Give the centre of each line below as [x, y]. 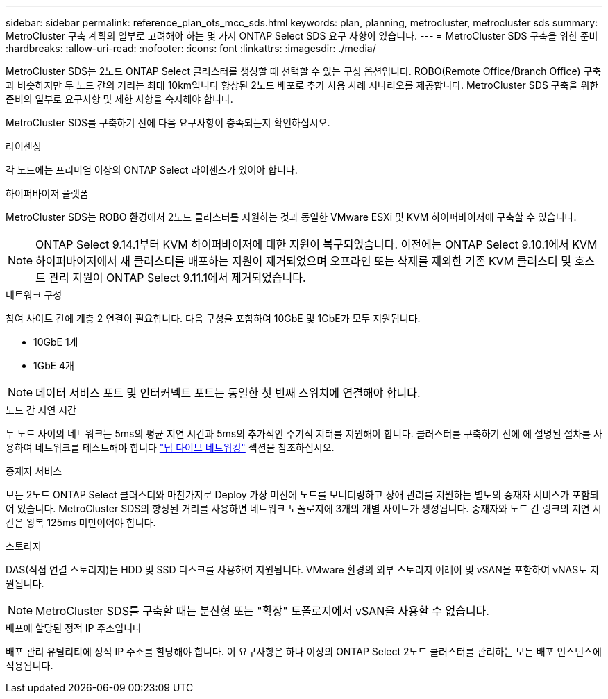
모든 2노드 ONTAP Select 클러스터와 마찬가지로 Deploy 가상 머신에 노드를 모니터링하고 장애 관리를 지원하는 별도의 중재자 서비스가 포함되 [302, 495]
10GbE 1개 [56, 342]
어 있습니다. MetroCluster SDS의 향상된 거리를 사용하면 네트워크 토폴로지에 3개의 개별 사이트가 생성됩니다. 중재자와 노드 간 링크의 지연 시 [304, 508]
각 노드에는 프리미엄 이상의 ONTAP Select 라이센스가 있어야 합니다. [152, 170]
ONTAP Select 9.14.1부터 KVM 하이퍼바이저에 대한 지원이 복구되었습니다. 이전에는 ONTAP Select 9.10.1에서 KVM [316, 244]
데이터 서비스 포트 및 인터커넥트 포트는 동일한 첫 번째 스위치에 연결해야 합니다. [228, 393]
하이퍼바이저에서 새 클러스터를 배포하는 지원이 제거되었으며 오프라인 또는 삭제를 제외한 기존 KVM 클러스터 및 [303, 261]
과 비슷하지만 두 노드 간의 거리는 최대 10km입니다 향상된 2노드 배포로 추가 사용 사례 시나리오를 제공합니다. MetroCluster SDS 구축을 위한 [302, 85]
